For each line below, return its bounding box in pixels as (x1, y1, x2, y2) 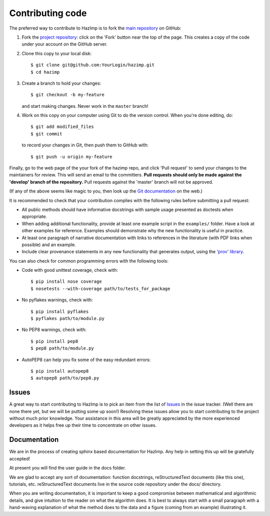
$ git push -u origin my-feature (30, 153, 112, 159)
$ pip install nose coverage (30, 279, 102, 284)
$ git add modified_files (30, 124, 94, 130)
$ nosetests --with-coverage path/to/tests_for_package (30, 286, 170, 291)
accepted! (9, 455, 30, 461)
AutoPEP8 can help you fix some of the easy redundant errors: (21, 357, 151, 363)
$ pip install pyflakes (30, 308, 89, 314)
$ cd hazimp (30, 69, 60, 75)
